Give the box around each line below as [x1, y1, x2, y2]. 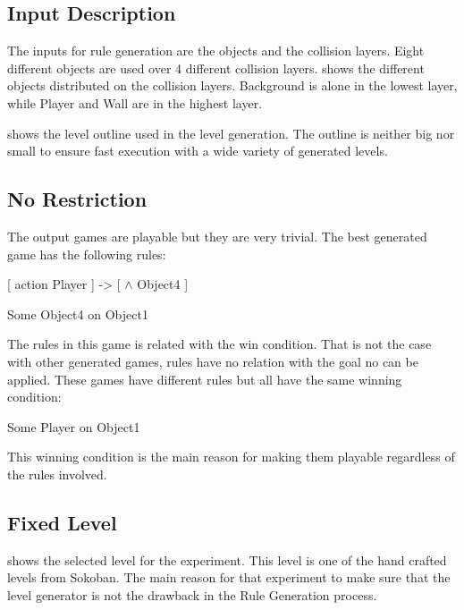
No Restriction [7, 185, 148, 213]
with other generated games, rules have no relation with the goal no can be [7, 352, 418, 370]
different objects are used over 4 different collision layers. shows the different [7, 58, 425, 77]
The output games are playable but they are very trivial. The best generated [7, 226, 427, 245]
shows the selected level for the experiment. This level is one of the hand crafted [7, 550, 447, 569]
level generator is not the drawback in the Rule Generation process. [7, 585, 377, 604]
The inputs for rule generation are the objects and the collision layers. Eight [7, 41, 425, 60]
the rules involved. [7, 464, 107, 483]
